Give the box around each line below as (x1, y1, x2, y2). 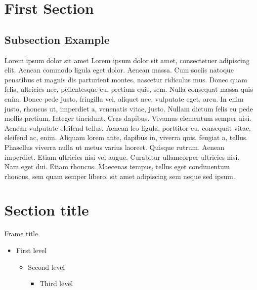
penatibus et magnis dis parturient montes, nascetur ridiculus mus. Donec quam (4, 74, 247, 84)
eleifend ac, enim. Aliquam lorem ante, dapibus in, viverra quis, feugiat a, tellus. (4, 132, 248, 143)
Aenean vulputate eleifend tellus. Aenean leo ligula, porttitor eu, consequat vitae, (4, 122, 251, 133)
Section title (4, 200, 89, 220)
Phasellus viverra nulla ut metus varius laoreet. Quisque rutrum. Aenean (4, 142, 224, 152)
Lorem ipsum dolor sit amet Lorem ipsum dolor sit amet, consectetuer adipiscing (4, 55, 250, 65)
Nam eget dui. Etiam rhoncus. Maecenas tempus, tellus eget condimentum (4, 161, 230, 172)
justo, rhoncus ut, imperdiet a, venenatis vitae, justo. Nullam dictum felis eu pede (4, 103, 253, 113)
